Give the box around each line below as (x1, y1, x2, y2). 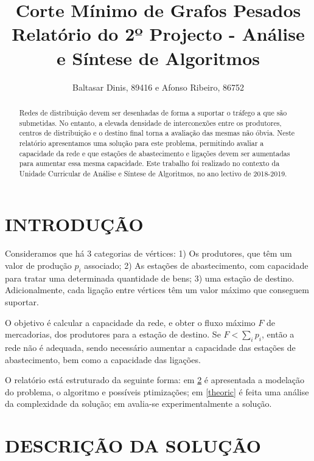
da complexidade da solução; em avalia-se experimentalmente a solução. (5, 397, 272, 410)
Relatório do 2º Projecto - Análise (12, 21, 305, 46)
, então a (262, 328, 295, 341)
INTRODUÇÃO (5, 212, 144, 237)
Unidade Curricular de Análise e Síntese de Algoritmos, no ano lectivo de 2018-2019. (19, 168, 287, 178)
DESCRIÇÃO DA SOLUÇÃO (5, 433, 262, 458)
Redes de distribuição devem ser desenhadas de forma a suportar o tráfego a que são (19, 107, 287, 117)
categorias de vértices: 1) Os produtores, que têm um (94, 247, 292, 260)
